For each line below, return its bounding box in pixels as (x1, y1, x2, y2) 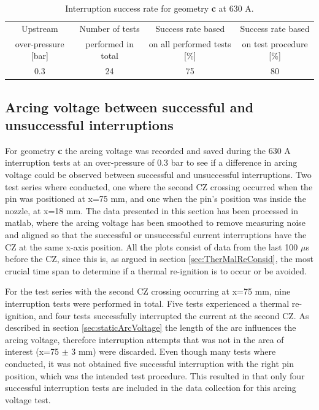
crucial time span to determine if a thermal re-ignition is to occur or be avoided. (5, 264, 307, 277)
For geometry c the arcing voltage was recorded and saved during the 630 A (5, 144, 291, 157)
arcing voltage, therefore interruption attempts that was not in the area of (5, 333, 284, 346)
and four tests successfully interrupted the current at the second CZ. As (39, 309, 309, 322)
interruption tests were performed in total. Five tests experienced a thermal (5, 296, 290, 309)
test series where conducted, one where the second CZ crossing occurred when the (5, 180, 313, 193)
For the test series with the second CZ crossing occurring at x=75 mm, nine (5, 285, 291, 298)
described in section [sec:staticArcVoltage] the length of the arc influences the (5, 321, 296, 334)
